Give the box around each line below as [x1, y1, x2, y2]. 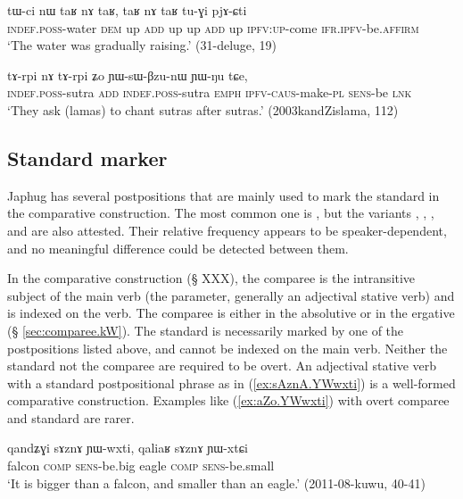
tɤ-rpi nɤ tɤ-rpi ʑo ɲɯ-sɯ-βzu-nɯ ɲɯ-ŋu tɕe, [7, 65, 248, 84]
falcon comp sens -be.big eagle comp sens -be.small [7, 456, 275, 475]
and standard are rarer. [7, 408, 135, 427]
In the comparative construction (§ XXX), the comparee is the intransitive [7, 269, 416, 287]
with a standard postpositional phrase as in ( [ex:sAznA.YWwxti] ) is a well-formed [7, 373, 456, 392]
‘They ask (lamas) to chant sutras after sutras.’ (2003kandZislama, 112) [7, 100, 399, 119]
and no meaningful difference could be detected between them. [7, 238, 349, 257]
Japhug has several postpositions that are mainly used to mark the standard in [7, 186, 440, 204]
